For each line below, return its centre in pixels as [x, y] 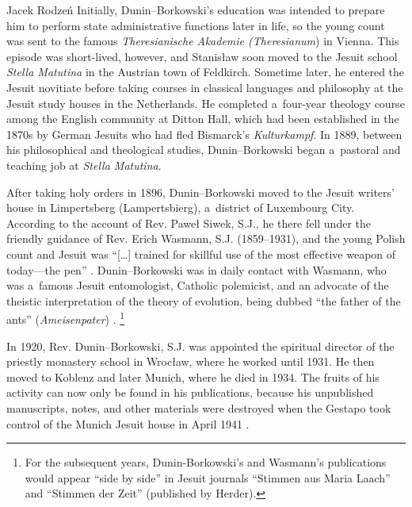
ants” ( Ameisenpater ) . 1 [66, 318]
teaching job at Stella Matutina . [84, 165]
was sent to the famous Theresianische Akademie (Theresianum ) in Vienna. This [203, 41]
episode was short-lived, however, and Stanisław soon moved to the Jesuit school [202, 56]
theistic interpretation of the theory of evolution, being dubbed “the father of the [204, 300]
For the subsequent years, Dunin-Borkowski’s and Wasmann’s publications [206, 462]
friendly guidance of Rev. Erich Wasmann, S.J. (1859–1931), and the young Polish [206, 238]
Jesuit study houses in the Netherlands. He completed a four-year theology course [206, 103]
